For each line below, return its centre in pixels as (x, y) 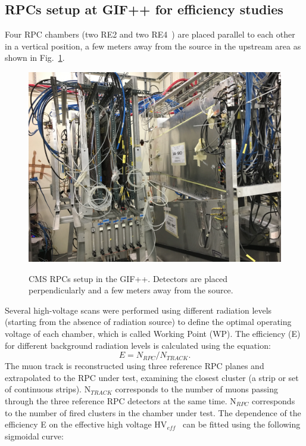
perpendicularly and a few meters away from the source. (131, 290)
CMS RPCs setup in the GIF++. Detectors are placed (128, 278)
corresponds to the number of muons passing (196, 389)
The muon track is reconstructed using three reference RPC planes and (135, 366)
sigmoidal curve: (34, 436)
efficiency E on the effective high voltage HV (86, 424)
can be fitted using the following (242, 424)
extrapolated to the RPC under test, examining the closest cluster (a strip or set (152, 377)
